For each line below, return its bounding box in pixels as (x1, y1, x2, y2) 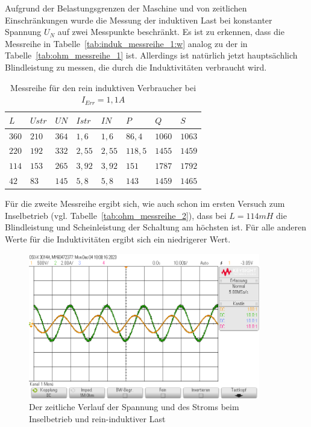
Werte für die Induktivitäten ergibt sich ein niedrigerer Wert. (5, 233, 231, 245)
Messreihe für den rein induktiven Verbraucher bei (10, 81, 196, 93)
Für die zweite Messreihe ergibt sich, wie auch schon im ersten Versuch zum (5, 197, 285, 210)
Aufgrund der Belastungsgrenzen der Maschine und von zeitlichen (5, 2, 247, 14)
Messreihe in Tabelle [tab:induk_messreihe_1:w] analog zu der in (5, 37, 248, 49)
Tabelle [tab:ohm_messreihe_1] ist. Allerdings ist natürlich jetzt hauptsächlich (5, 49, 298, 62)
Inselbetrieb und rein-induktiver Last (29, 412, 166, 425)
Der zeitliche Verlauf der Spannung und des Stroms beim (29, 400, 239, 413)
